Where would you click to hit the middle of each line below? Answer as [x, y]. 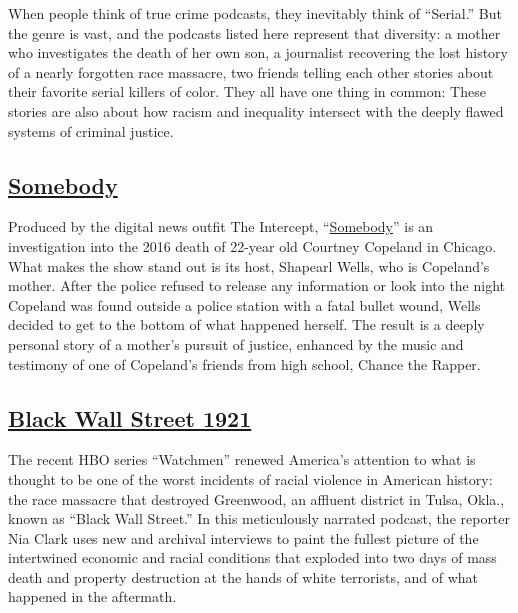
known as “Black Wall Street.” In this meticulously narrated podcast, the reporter [259, 518]
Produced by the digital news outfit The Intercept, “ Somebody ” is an [221, 226]
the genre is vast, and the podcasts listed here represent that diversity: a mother [254, 32]
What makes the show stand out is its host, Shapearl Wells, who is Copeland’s [249, 265]
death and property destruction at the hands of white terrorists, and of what [243, 576]
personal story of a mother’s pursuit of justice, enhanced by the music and [236, 343]
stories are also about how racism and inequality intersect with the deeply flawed [256, 110]
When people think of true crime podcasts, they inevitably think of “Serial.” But [255, 13]
